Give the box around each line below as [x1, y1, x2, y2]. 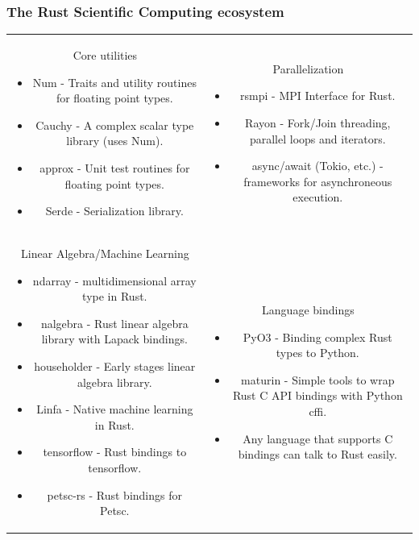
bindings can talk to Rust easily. [238, 446, 397, 463]
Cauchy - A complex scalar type [35, 116, 194, 133]
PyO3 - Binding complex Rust [243, 328, 392, 345]
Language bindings [262, 301, 355, 318]
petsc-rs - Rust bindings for [47, 486, 182, 503]
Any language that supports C [243, 430, 393, 447]
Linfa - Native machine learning [36, 401, 193, 417]
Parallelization [272, 60, 344, 77]
